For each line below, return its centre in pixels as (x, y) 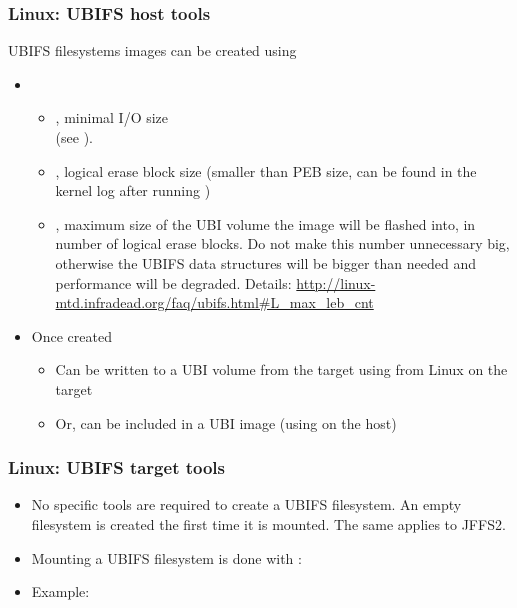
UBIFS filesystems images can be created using (152, 50)
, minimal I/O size (112, 117)
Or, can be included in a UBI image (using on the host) (226, 422)
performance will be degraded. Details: (173, 282)
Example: (60, 591)
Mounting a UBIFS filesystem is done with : (166, 557)
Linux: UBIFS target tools (117, 467)
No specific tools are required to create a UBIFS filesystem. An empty (246, 504)
